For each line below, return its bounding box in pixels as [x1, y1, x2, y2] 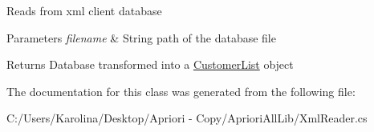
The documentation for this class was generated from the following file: [6, 82, 356, 99]
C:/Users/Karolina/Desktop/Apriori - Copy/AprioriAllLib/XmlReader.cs [6, 110, 368, 126]
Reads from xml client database [6, 2, 162, 18]
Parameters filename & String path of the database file [6, 29, 276, 46]
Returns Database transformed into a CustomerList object [6, 56, 294, 73]
